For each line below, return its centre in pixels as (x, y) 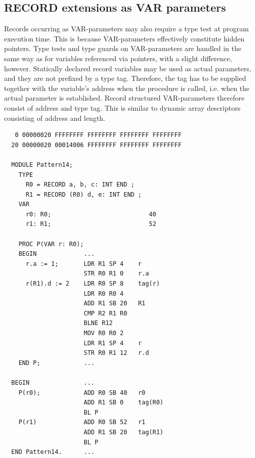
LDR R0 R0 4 (104, 293)
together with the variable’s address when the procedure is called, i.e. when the (127, 88)
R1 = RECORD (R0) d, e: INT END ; (84, 194)
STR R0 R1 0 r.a (116, 274)
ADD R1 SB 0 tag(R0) (123, 403)
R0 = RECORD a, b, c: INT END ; (80, 185)
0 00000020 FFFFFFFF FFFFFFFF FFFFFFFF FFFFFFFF (98, 135)
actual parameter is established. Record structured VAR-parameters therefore (124, 98)
